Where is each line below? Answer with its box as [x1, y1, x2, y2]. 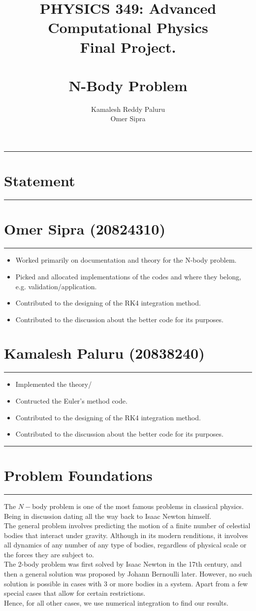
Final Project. [80, 36, 176, 57]
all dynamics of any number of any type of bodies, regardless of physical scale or [4, 540, 247, 550]
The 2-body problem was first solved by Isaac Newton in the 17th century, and [4, 559, 242, 569]
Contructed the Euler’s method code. [15, 396, 128, 406]
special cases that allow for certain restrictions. [4, 588, 146, 598]
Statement [4, 170, 75, 191]
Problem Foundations [4, 465, 153, 485]
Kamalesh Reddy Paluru [91, 103, 165, 114]
